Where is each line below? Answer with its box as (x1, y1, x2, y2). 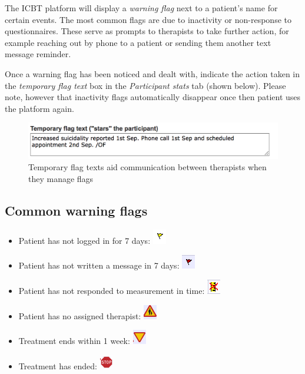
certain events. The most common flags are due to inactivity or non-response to (5, 13, 291, 25)
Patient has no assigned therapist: (18, 309, 141, 322)
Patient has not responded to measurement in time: (18, 284, 205, 296)
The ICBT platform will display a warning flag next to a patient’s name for (5, 2, 278, 14)
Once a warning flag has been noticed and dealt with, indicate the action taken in (5, 67, 300, 80)
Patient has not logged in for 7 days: (18, 234, 151, 246)
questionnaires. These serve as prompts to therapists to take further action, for (5, 25, 289, 37)
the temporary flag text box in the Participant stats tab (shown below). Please (5, 79, 286, 91)
